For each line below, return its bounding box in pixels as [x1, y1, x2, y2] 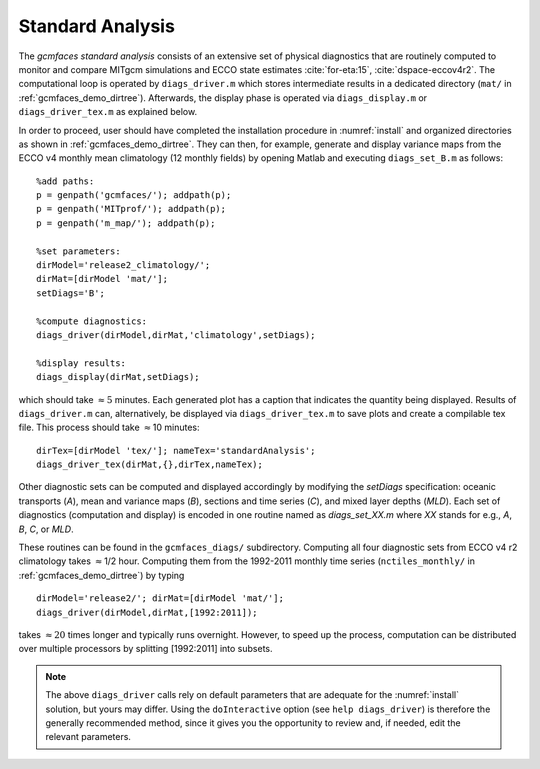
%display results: [36, 357, 127, 369]
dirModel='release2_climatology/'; [36, 260, 211, 271]
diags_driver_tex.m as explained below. [18, 106, 198, 118]
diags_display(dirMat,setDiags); [36, 371, 200, 383]
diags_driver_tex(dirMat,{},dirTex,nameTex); [36, 459, 264, 470]
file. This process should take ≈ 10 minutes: [18, 421, 200, 434]
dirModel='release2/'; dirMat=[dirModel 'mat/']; [36, 593, 285, 604]
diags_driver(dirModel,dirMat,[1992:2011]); [36, 606, 259, 618]
